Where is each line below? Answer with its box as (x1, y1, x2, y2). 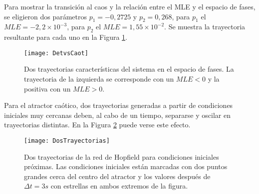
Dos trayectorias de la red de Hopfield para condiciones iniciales (24, 151, 219, 162)
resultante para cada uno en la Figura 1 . (4, 32, 127, 42)
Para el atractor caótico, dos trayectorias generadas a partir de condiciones (4, 100, 233, 110)
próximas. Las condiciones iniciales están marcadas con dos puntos (24, 161, 228, 172)
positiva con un (24, 83, 71, 94)
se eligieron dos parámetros (4, 11, 87, 21)
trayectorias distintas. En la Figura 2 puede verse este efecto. (4, 119, 191, 130)
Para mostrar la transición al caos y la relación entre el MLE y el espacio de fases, (4, 1, 256, 11)
